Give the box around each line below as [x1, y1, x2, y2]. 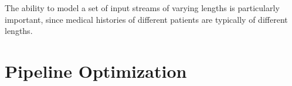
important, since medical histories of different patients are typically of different [5, 13, 288, 25]
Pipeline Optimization [5, 59, 187, 82]
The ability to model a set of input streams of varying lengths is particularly [5, 2, 280, 13]
